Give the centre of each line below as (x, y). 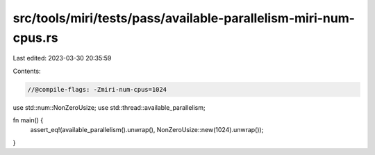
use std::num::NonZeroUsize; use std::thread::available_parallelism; (109, 107)
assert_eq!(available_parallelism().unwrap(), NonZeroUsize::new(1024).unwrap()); (147, 130)
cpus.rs (35, 38)
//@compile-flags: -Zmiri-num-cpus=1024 (97, 89)
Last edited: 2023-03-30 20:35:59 (62, 58)
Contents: (27, 71)
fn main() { (28, 120)
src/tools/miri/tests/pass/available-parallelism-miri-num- (184, 18)
